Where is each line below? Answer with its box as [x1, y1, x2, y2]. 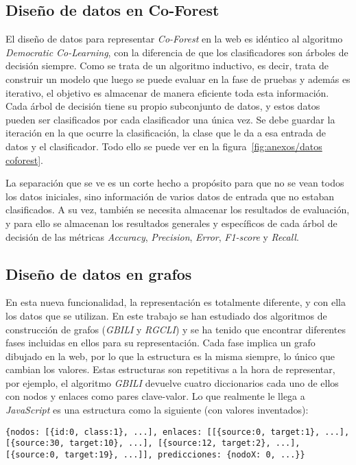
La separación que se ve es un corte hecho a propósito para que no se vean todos [5, 176, 344, 190]
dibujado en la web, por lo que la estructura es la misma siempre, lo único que [5, 348, 335, 363]
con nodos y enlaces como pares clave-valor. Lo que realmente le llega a [5, 389, 305, 403]
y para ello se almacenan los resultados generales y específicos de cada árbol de [5, 215, 337, 230]
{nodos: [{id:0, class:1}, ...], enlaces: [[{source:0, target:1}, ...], [5, 427, 350, 437]
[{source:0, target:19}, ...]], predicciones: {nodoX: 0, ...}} [5, 449, 305, 460]
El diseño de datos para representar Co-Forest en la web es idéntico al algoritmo [5, 32, 343, 46]
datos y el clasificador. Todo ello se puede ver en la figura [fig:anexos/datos [5, 139, 322, 153]
